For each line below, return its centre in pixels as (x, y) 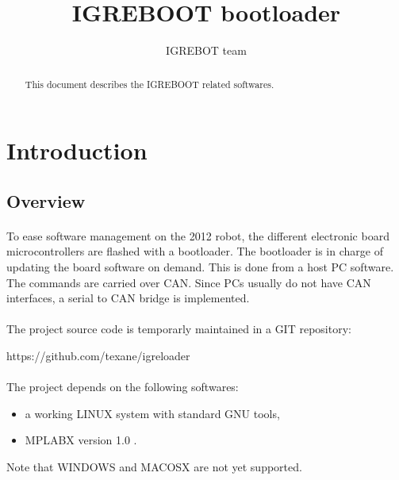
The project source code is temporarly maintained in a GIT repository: (179, 329)
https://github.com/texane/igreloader (98, 355)
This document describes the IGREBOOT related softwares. (150, 84)
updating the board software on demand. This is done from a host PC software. (200, 266)
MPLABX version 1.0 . (81, 440)
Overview (46, 200)
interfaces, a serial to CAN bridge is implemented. (128, 298)
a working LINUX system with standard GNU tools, (152, 413)
